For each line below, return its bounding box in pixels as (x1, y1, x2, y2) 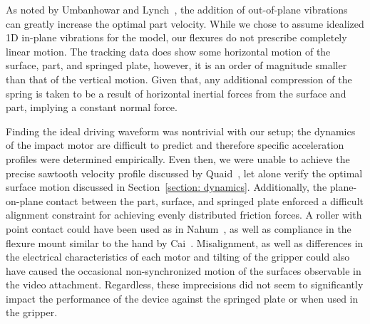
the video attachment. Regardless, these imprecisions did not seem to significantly (6, 277, 364, 292)
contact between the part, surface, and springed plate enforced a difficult (46, 193, 364, 208)
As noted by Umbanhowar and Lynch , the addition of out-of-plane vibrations (6, 2, 348, 16)
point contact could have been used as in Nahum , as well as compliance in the (6, 221, 351, 236)
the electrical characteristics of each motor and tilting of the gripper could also (6, 249, 350, 264)
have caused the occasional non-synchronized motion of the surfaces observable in (6, 263, 361, 278)
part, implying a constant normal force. (6, 100, 178, 115)
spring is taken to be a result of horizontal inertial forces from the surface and (6, 85, 346, 100)
